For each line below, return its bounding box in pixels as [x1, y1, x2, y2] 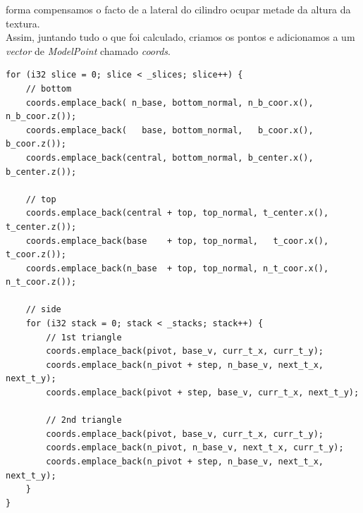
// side [25, 304, 61, 315]
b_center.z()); [6, 166, 77, 177]
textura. [6, 16, 40, 30]
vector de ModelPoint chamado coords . [6, 43, 171, 58]
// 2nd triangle [46, 415, 122, 426]
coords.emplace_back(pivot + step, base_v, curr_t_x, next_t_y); [46, 388, 359, 398]
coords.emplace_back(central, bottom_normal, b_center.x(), [25, 152, 314, 163]
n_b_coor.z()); [6, 111, 77, 122]
